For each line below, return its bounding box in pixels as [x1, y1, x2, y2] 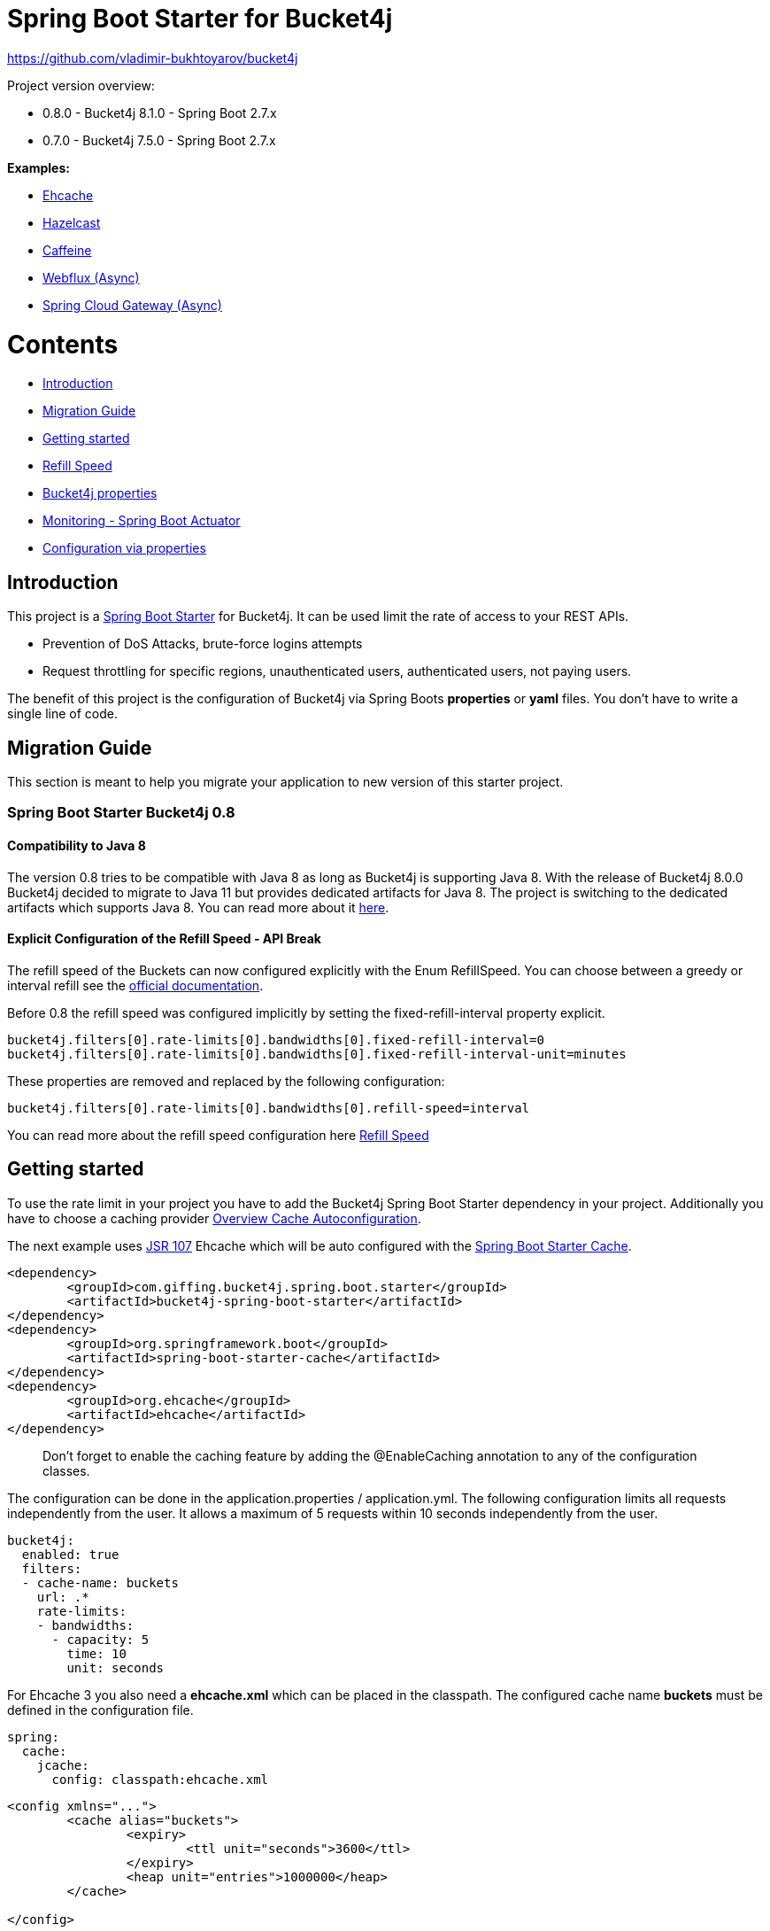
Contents [7, 329, 119, 360]
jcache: [36, 1757, 89, 1772]
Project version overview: [7, 77, 155, 93]
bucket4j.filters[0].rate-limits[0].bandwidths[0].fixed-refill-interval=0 [7, 1032, 544, 1047]
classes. [42, 1462, 90, 1478]
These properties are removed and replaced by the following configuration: [7, 1073, 445, 1089]
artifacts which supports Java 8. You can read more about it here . [7, 899, 389, 915]
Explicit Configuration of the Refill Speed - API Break [7, 931, 321, 947]
